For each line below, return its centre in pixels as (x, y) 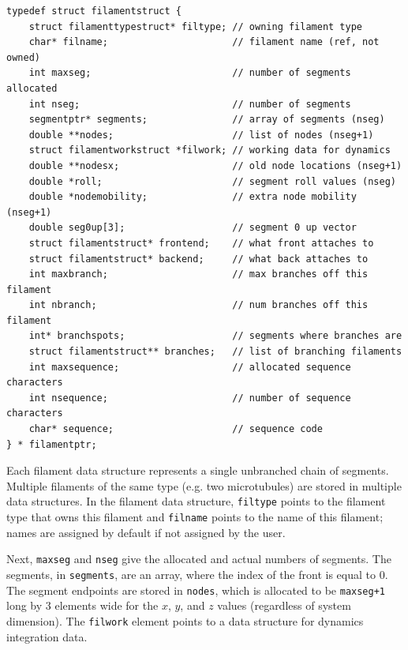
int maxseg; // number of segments (190, 73)
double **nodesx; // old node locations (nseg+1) (215, 165)
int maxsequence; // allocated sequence (190, 367)
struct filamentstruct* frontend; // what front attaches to (201, 243)
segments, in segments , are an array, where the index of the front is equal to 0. (197, 574)
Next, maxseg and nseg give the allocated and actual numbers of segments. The (199, 559)
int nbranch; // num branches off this (198, 305)
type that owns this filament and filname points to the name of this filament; (195, 517)
